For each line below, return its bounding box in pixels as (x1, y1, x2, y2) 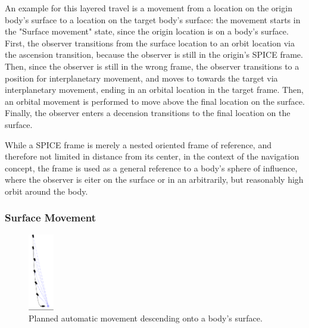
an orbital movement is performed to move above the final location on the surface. (5, 95, 305, 107)
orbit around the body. (5, 185, 88, 197)
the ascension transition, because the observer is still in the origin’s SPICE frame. (5, 48, 303, 61)
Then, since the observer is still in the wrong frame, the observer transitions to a (5, 60, 299, 72)
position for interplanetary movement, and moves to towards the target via (5, 71, 278, 84)
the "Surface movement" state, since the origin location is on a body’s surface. (5, 25, 289, 38)
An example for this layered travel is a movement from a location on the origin (5, 2, 292, 14)
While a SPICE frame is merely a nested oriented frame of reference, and (5, 138, 271, 151)
